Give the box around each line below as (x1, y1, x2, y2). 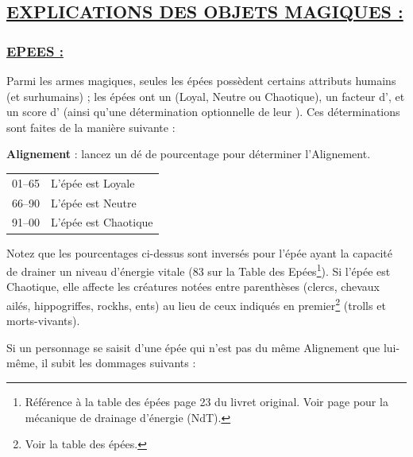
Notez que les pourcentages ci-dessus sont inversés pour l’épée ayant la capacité (6, 244, 392, 261)
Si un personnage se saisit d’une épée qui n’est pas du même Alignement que (6, 339, 380, 355)
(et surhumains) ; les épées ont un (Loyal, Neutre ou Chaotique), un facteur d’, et (6, 87, 405, 104)
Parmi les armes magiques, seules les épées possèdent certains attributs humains (6, 72, 396, 88)
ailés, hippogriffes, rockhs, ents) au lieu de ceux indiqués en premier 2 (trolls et (6, 294, 386, 313)
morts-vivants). (6, 312, 80, 329)
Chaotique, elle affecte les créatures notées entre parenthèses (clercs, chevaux (6, 278, 380, 295)
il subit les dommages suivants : (41, 354, 196, 371)
